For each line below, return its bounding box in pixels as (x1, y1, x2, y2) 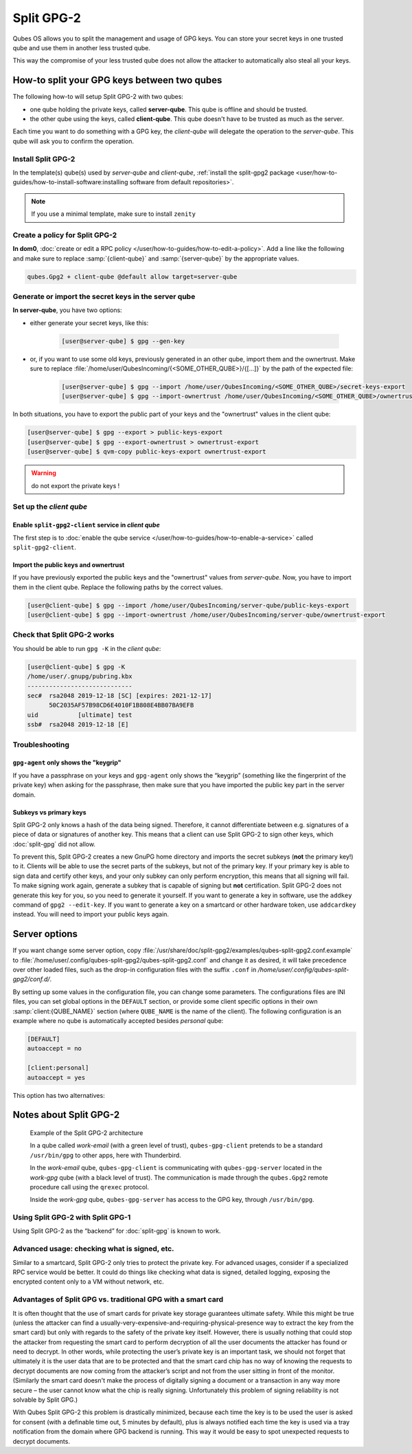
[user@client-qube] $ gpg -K (27, 663, 126, 670)
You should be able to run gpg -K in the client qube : (12, 644, 161, 652)
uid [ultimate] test (27, 711, 133, 718)
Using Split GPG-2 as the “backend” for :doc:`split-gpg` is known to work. (12, 1227, 221, 1235)
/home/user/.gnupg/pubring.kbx (27, 672, 133, 681)
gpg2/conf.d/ (12, 975, 51, 983)
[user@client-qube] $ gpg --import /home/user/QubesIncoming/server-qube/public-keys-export (27, 602, 350, 609)
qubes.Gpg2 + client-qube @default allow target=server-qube (27, 272, 238, 280)
